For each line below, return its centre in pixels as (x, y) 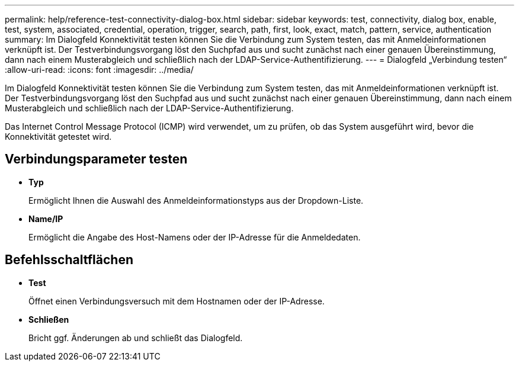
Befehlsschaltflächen (69, 260)
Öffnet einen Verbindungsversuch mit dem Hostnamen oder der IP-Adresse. (177, 301)
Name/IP (46, 219)
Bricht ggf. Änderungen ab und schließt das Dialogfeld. (136, 338)
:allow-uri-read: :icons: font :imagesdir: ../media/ (99, 70)
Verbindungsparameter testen (96, 159)
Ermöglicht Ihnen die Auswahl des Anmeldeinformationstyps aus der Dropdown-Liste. (196, 200)
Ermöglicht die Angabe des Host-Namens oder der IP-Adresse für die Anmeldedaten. (195, 237)
